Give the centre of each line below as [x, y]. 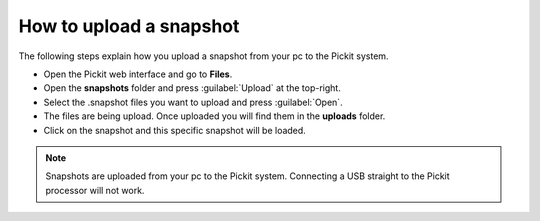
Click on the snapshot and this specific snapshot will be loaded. [175, 130]
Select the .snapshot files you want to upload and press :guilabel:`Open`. [193, 102]
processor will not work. [95, 190]
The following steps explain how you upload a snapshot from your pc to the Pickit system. [203, 56]
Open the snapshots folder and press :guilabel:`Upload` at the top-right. [192, 88]
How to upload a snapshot [129, 26]
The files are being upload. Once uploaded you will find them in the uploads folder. [214, 116]
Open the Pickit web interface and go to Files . [138, 74]
